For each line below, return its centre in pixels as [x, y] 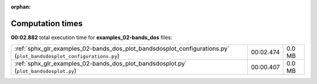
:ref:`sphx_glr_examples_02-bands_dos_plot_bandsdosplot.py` [101, 64]
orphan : [21, 7]
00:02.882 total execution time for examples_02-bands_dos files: [92, 37]
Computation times [47, 23]
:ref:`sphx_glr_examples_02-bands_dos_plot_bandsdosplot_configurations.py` [122, 48]
